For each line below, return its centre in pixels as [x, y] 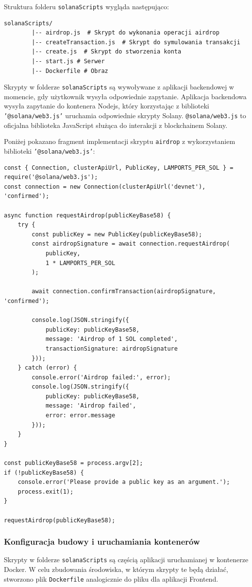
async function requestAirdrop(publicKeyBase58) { [87, 215]
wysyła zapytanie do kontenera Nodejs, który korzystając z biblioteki [107, 106]
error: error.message [80, 416]
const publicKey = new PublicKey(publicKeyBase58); [117, 234]
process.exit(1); [46, 491]
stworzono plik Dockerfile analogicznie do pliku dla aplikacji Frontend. [111, 578]
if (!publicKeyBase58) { [44, 472]
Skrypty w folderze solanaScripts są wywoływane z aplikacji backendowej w [119, 87]
